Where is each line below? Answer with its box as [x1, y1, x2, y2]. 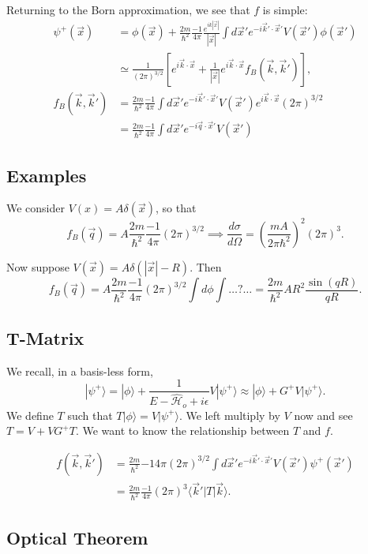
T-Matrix [6, 325, 84, 350]
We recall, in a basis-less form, [6, 362, 153, 379]
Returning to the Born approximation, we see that [6, 2, 250, 17]
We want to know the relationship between [82, 422, 290, 439]
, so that [155, 200, 197, 216]
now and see [294, 406, 353, 423]
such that [67, 406, 113, 423]
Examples [6, 163, 87, 187]
